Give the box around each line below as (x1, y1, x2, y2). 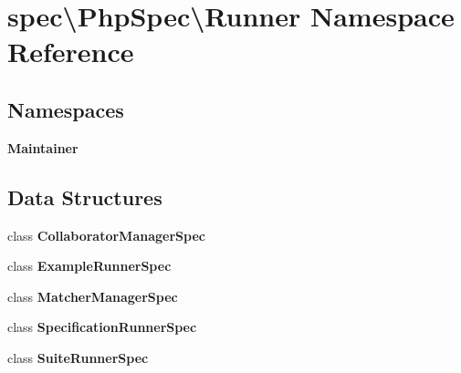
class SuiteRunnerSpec (7, 347, 149, 367)
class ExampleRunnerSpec (7, 256, 172, 275)
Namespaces (7, 95, 124, 123)
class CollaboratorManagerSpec (7, 225, 205, 244)
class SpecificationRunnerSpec (7, 317, 197, 337)
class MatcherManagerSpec (7, 286, 178, 306)
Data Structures (7, 182, 162, 211)
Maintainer (7, 138, 79, 157)
